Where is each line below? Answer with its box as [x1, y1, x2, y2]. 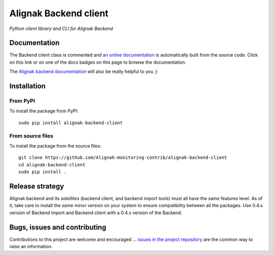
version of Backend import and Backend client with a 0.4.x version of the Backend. [9, 209, 183, 216]
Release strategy [9, 182, 64, 190]
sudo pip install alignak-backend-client [18, 120, 123, 126]
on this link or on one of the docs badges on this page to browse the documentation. [9, 59, 186, 65]
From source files [9, 132, 53, 139]
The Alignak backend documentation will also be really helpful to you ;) [9, 69, 158, 75]
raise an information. [9, 243, 53, 249]
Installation [9, 82, 46, 91]
